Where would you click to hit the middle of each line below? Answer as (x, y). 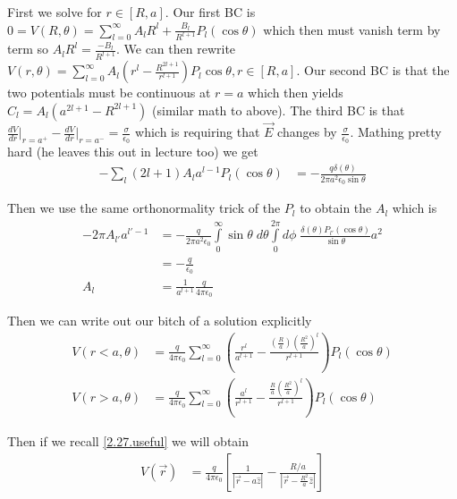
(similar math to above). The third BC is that (279, 110)
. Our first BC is (210, 12)
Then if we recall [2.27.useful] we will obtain (128, 441)
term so (28, 49)
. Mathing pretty (396, 132)
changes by (307, 132)
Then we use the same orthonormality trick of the (144, 208)
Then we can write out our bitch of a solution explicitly (160, 321)
